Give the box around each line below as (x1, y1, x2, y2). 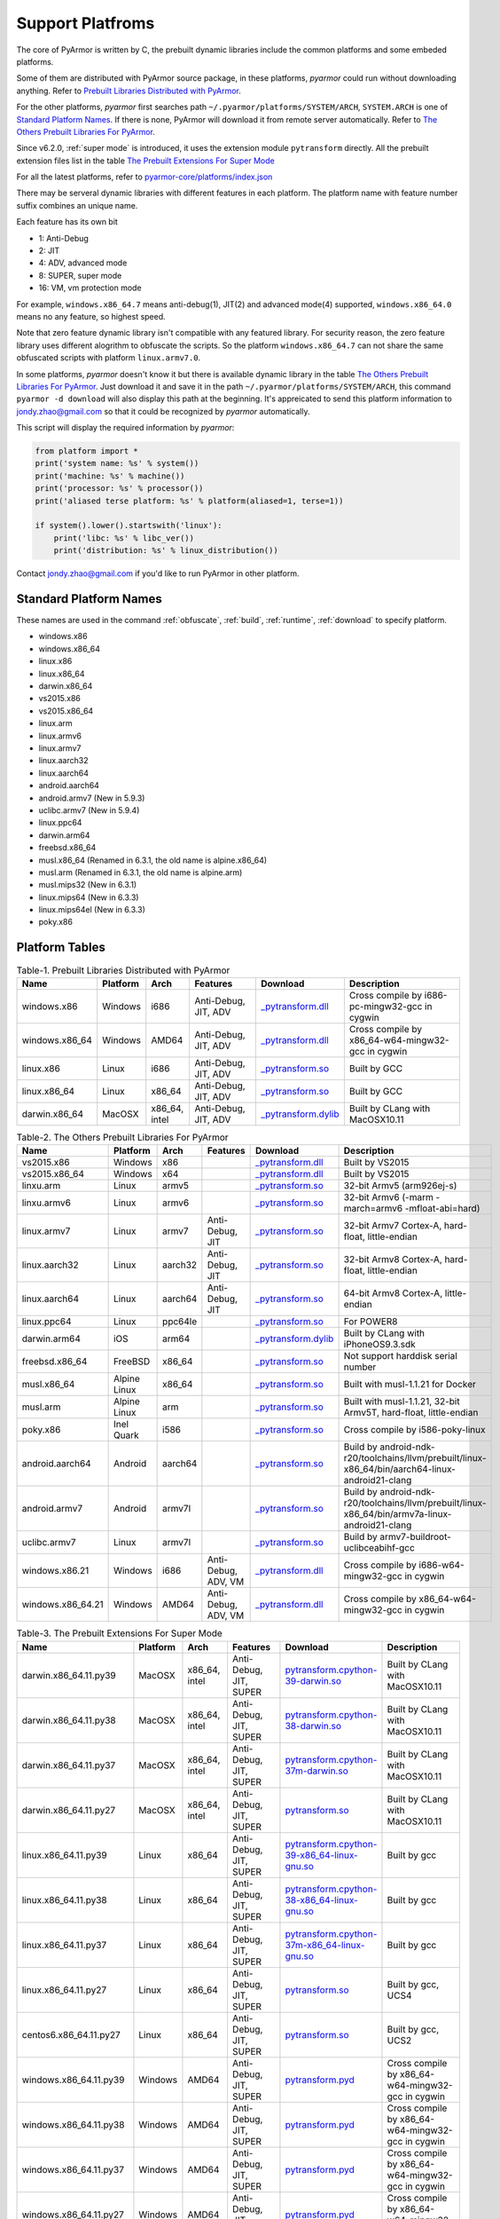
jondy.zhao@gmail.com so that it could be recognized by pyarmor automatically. (16, 406, 310, 416)
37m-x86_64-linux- (285, 1939, 365, 1951)
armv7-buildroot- (379, 1531, 451, 1544)
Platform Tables (16, 940, 106, 955)
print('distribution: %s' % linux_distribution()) (53, 546, 278, 556)
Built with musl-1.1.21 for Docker (343, 1378, 476, 1391)
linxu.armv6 (21, 1196, 71, 1209)
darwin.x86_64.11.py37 (21, 1758, 116, 1771)
